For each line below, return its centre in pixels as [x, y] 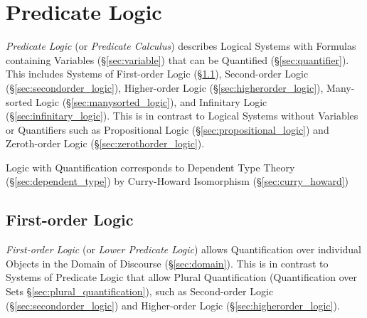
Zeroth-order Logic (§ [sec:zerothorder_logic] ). [105, 143]
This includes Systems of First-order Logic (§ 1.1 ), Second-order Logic [157, 74]
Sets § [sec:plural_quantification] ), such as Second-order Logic [140, 291]
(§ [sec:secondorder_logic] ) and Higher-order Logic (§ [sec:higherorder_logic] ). [173, 305]
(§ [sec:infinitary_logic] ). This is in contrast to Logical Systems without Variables [182, 116]
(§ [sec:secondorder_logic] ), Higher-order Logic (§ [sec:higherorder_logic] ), [165, 87]
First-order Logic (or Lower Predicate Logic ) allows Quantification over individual [183, 249]
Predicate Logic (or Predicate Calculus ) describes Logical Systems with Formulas [181, 46]
